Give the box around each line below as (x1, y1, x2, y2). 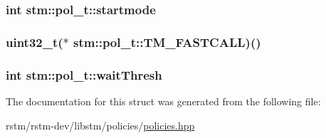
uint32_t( (6, 33, 63, 51)
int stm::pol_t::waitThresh (6, 65, 162, 83)
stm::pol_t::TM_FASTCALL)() (73, 33, 261, 51)
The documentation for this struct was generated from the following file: (6, 93, 321, 108)
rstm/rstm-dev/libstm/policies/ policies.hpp (6, 117, 195, 132)
